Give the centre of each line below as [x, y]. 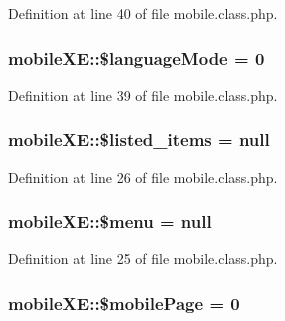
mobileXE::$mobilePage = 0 [124, 302]
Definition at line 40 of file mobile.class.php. [143, 13]
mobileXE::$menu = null [110, 221]
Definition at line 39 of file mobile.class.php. [143, 94]
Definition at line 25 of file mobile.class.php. [143, 258]
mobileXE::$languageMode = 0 [136, 57]
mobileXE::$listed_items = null [139, 139]
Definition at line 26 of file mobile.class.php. [143, 176]
